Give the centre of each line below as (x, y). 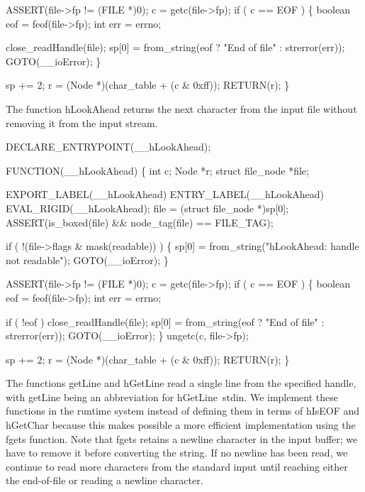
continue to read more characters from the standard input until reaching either (177, 466)
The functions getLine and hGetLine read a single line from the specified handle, (181, 383)
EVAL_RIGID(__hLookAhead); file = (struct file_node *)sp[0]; (147, 208)
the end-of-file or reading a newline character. (105, 480)
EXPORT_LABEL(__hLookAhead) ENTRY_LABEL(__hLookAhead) (165, 194)
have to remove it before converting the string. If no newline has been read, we (177, 453)
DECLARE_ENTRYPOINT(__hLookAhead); (108, 147)
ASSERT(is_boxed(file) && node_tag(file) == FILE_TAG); (140, 222)
